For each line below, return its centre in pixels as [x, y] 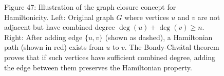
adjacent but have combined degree [60, 27]
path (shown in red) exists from [54, 47]
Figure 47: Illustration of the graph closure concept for [90, 7]
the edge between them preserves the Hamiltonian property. [98, 67]
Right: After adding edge [43, 37]
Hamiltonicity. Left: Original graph [59, 17]
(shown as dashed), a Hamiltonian [159, 37]
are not [209, 17]
